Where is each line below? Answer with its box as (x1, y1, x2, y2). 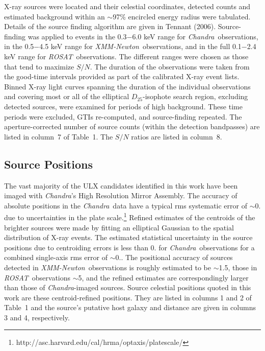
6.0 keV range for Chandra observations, (132, 31, 258, 41)
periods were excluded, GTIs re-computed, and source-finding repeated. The (4, 111, 242, 122)
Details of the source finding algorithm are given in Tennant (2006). (4, 21, 216, 32)
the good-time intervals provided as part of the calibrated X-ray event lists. (4, 71, 240, 82)
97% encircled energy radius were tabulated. (113, 11, 251, 21)
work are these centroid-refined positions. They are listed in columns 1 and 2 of (4, 292, 252, 302)
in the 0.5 (4, 41, 34, 52)
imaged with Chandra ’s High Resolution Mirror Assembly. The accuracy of (4, 190, 237, 201)
